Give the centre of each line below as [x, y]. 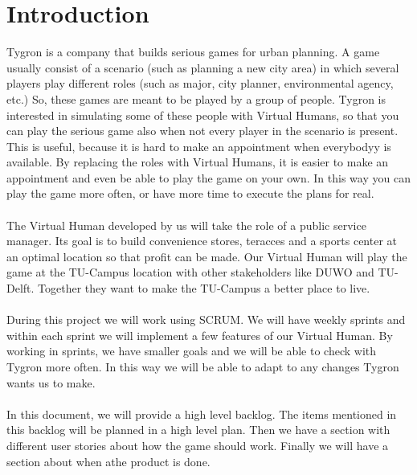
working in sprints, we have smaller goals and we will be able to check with [192, 351]
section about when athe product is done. [108, 461]
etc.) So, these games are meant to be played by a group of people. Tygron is [196, 98]
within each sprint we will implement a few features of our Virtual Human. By [200, 335]
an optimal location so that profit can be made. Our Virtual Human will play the [207, 256]
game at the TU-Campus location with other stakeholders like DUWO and [190, 272]
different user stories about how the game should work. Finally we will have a [198, 445]
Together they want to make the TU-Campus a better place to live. [204, 288]
